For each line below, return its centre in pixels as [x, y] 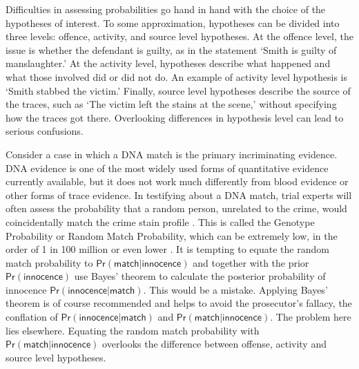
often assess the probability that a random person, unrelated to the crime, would [176, 208]
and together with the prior [251, 262]
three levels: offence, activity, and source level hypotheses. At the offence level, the [179, 36]
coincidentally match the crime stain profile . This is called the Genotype [160, 221]
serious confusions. [45, 131]
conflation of [32, 317]
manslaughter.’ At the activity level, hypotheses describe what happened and [168, 63]
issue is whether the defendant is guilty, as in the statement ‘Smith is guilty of [171, 49]
